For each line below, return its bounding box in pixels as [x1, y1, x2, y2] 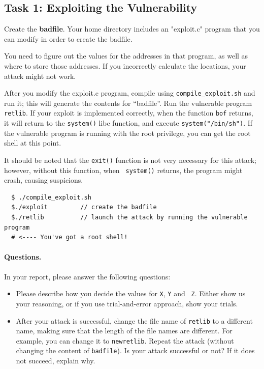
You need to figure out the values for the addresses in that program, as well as [4, 50, 248, 61]
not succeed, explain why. [16, 355, 95, 366]
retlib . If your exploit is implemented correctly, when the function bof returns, [4, 107, 253, 118]
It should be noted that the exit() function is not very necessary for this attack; [4, 154, 256, 165]
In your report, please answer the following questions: [4, 271, 171, 281]
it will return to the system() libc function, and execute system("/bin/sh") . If [4, 118, 253, 128]
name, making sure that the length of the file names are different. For [16, 325, 233, 336]
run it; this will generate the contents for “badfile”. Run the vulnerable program [4, 97, 252, 108]
